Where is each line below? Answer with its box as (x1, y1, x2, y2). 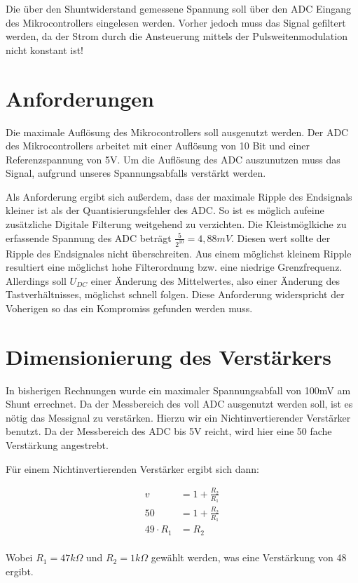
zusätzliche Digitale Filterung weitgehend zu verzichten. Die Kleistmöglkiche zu (6, 217, 347, 232)
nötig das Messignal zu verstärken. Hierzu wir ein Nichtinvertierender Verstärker (6, 410, 351, 424)
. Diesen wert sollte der (231, 230, 331, 245)
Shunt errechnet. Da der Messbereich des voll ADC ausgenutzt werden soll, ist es (6, 396, 353, 411)
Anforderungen (6, 83, 154, 112)
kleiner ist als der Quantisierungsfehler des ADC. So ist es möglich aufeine (6, 203, 324, 217)
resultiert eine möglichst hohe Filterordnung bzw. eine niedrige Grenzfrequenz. (6, 260, 343, 274)
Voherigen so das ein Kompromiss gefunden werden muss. (6, 300, 253, 315)
